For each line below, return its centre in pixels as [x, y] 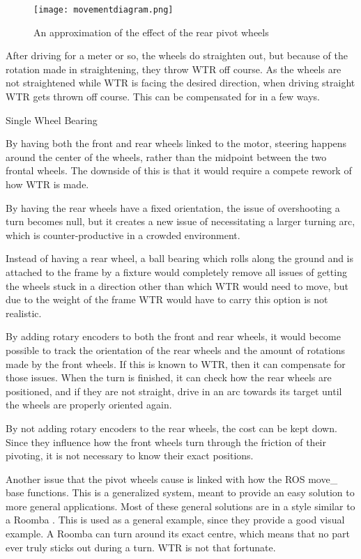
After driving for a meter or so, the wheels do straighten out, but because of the [177, 55]
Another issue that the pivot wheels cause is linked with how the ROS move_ [172, 478]
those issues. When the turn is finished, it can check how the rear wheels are [169, 377]
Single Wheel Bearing [52, 120]
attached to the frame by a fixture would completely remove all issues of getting [176, 271]
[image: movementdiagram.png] [103, 10]
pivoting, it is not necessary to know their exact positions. [130, 455]
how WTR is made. [47, 184]
